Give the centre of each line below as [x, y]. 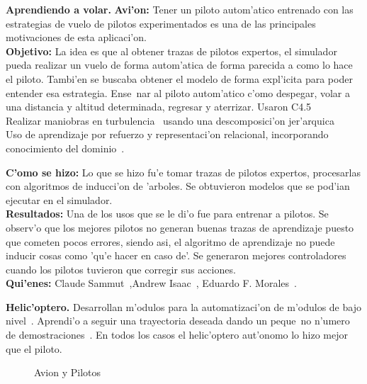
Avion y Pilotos [68, 372]
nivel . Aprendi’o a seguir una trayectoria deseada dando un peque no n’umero [178, 321]
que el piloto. [34, 348]
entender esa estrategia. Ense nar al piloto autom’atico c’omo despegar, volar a [178, 92]
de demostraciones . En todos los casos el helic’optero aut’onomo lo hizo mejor [177, 335]
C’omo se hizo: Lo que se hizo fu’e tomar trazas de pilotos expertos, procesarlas [183, 172]
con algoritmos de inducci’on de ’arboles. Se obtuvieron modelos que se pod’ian [178, 186]
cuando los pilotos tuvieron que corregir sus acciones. [121, 269]
